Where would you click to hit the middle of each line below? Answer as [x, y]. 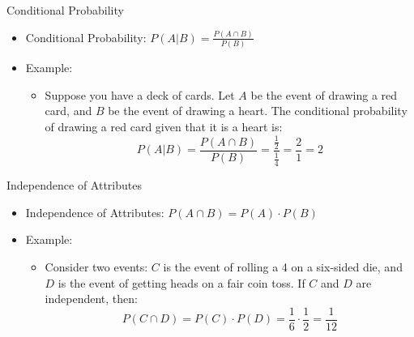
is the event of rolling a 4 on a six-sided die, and [283, 266]
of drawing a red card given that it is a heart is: [164, 126]
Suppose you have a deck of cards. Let [140, 94]
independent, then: [91, 299]
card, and [68, 111]
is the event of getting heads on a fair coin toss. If [181, 282]
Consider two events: [96, 266]
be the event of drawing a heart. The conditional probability [258, 111]
